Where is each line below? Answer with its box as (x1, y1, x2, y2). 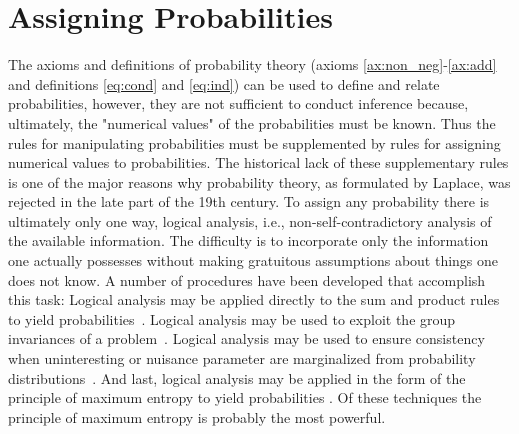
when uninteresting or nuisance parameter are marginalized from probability (8, 348, 476, 369)
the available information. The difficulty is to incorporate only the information (8, 230, 489, 251)
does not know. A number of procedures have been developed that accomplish (8, 269, 486, 290)
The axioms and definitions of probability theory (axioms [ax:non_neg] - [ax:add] (8, 54, 497, 75)
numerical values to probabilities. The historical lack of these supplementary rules (8, 152, 509, 173)
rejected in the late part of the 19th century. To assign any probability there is (8, 191, 490, 212)
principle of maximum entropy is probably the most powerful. (8, 406, 386, 427)
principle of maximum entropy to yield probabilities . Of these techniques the (8, 387, 482, 408)
